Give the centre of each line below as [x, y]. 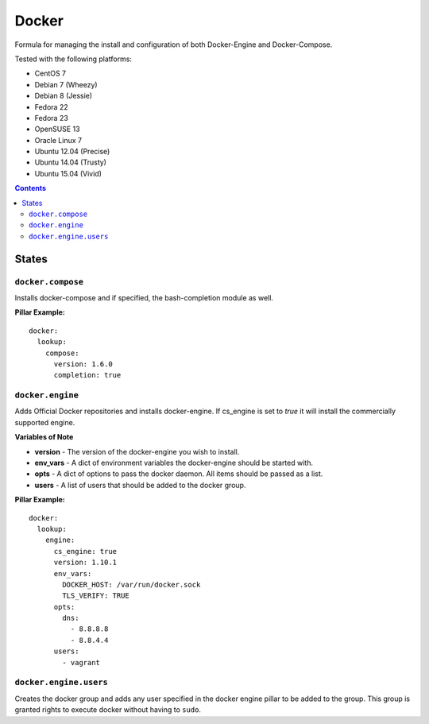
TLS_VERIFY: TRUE [96, 596]
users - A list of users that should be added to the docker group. [140, 485]
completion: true [87, 375]
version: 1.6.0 [83, 364]
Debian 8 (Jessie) [64, 96]
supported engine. [45, 422]
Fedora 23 [52, 118]
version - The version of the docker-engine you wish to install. [137, 451]
